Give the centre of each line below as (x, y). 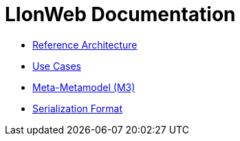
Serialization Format (78, 108)
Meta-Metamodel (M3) (84, 87)
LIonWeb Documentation (120, 14)
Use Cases (57, 66)
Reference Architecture (85, 44)
